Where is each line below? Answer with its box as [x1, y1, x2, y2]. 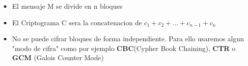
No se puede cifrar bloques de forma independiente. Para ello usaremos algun [12, 33, 244, 44]
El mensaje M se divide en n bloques [12, 1, 123, 11]
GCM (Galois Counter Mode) [12, 52, 104, 63]
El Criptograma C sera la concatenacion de [12, 17, 142, 27]
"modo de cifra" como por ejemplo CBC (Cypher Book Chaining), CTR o [12, 43, 236, 53]
